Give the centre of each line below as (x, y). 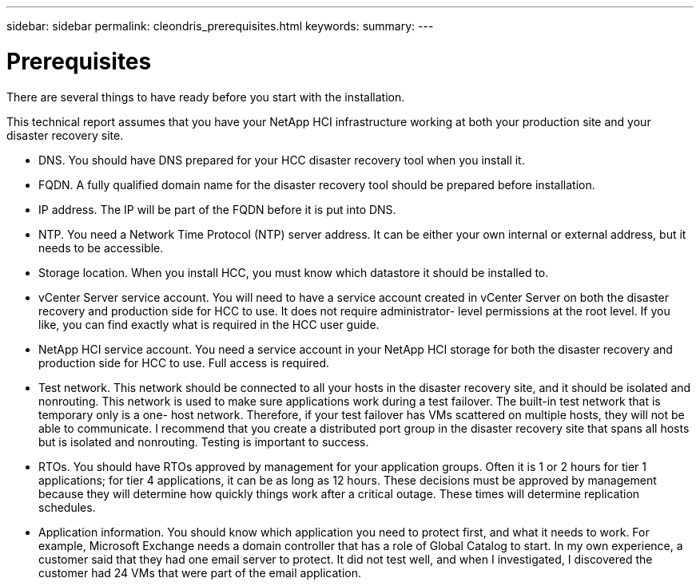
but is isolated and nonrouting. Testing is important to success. (204, 441)
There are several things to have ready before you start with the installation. (206, 97)
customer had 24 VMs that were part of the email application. (200, 572)
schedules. (67, 507)
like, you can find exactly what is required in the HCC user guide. (209, 324)
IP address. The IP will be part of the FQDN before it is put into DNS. (217, 209)
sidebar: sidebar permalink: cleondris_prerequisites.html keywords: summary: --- (220, 26)
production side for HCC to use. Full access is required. (184, 362)
